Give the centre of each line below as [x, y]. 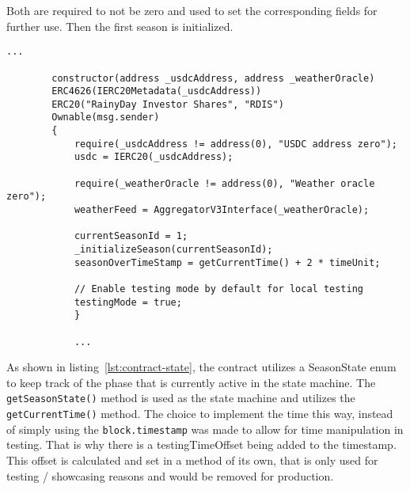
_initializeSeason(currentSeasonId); [173, 250]
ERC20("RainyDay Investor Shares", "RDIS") [168, 104]
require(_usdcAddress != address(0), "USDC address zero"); [235, 144]
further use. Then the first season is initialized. [120, 26]
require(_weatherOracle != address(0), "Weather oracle [224, 183]
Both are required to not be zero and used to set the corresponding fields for [192, 10]
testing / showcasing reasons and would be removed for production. [170, 475]
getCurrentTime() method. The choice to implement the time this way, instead [200, 414]
